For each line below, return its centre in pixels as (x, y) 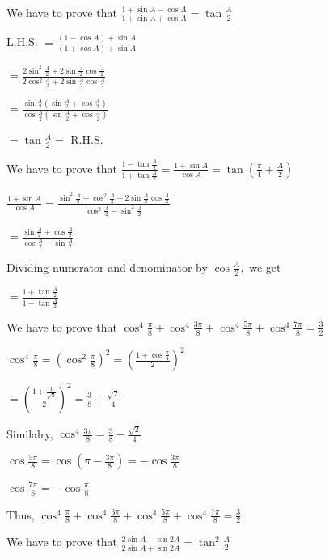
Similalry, (30, 433)
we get (265, 267)
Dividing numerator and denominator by (107, 267)
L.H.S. (22, 42)
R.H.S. (87, 140)
